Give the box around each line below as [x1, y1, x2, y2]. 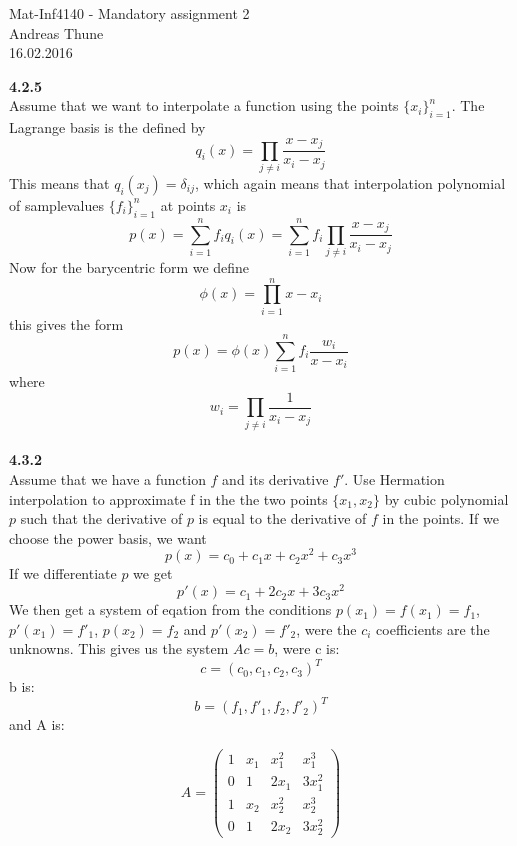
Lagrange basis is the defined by [9, 117, 206, 138]
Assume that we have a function [9, 468, 206, 489]
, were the [296, 618, 357, 639]
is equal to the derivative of [198, 508, 367, 529]
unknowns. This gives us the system [9, 638, 229, 659]
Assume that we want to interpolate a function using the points [9, 95, 399, 116]
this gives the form [9, 313, 124, 334]
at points [160, 194, 216, 215]
